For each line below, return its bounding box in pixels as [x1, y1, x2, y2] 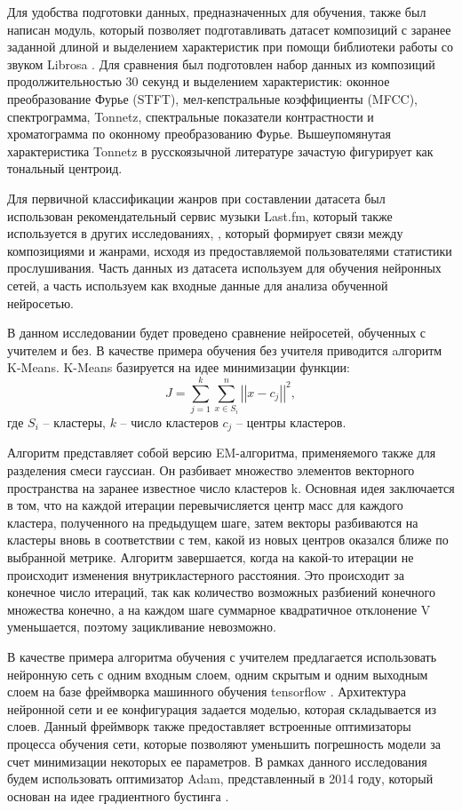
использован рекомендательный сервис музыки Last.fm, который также [7, 206, 393, 225]
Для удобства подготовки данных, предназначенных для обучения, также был [7, 3, 426, 20]
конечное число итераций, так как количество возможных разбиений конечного [7, 583, 435, 601]
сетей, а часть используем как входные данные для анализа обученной [7, 275, 388, 294]
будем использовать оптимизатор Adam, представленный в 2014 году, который [7, 769, 434, 788]
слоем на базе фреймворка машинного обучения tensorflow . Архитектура [7, 682, 406, 701]
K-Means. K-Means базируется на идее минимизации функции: [7, 358, 350, 377]
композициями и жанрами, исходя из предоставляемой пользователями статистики [7, 241, 452, 259]
